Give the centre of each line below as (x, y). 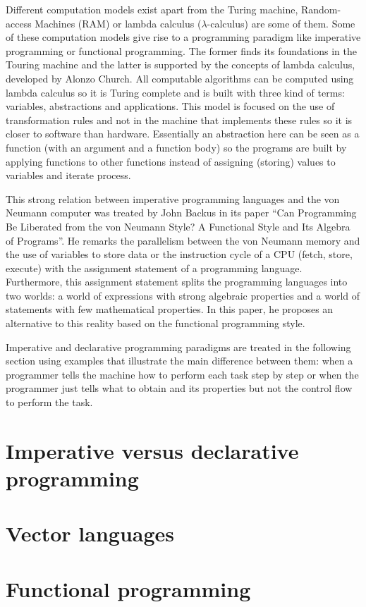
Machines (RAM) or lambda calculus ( (118, 23)
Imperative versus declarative (152, 450)
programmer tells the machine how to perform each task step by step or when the (182, 374)
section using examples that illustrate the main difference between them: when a (179, 361)
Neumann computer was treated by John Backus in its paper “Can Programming (181, 213)
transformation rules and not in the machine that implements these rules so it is (179, 119)
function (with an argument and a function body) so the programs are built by (176, 147)
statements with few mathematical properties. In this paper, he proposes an (170, 309)
